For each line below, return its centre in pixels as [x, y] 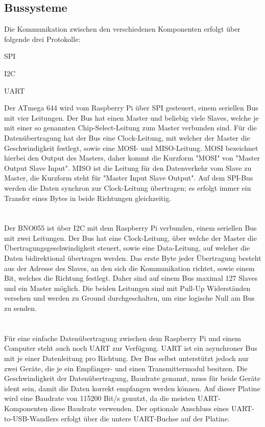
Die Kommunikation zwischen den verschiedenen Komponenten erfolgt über [122, 29]
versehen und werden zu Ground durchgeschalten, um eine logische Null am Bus [129, 298]
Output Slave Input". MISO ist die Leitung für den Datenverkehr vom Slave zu [128, 167]
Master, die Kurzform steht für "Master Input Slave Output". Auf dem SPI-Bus [129, 178]
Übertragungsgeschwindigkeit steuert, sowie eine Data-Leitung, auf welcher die [127, 248]
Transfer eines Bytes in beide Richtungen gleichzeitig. [88, 198]
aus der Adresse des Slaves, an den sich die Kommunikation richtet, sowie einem [129, 268]
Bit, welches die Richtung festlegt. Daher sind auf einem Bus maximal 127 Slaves [131, 278]
